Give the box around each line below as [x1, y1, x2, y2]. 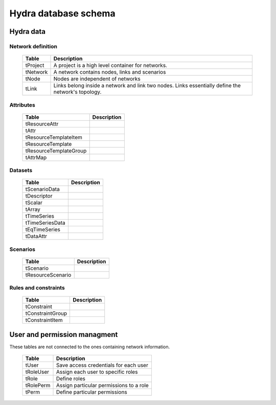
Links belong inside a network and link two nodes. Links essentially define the [53, 82, 241, 89]
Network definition [9, 42, 57, 50]
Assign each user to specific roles [56, 369, 138, 376]
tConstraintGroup [25, 310, 67, 317]
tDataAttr [25, 233, 48, 240]
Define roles [56, 375, 85, 382]
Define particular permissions [56, 389, 127, 396]
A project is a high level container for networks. [53, 62, 168, 69]
